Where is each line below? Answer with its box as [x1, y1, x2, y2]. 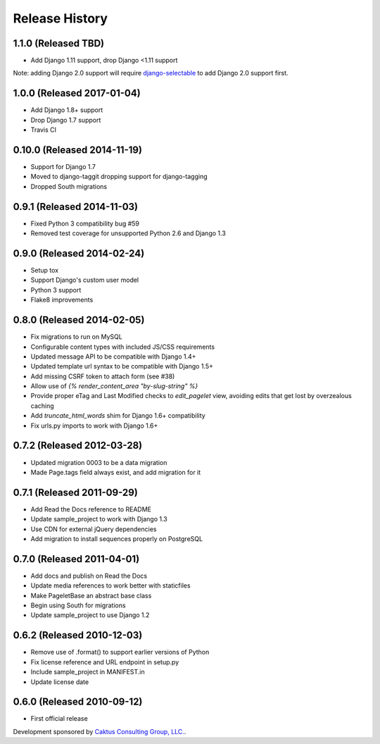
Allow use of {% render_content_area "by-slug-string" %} [30, 382, 198, 390]
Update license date [30, 677, 89, 686]
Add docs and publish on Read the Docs [30, 571, 148, 580]
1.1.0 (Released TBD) [13, 37, 105, 49]
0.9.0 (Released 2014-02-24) [13, 247, 145, 259]
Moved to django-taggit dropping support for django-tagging [30, 173, 208, 181]
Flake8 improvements [30, 296, 94, 304]
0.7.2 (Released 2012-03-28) [13, 440, 143, 452]
